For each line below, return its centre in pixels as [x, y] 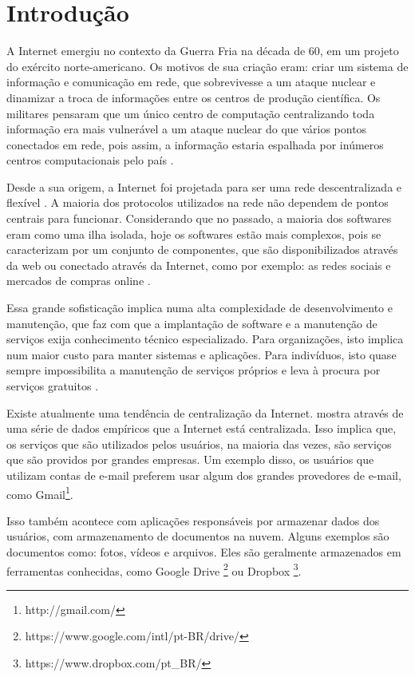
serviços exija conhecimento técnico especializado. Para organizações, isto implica [205, 339]
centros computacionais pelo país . [90, 160]
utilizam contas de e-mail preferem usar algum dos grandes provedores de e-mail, [204, 475]
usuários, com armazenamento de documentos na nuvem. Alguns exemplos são [198, 536]
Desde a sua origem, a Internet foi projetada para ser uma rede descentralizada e [204, 186]
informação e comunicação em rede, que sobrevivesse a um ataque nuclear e [191, 82]
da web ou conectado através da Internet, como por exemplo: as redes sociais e [199, 265]
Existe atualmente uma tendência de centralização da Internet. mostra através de [205, 412]
